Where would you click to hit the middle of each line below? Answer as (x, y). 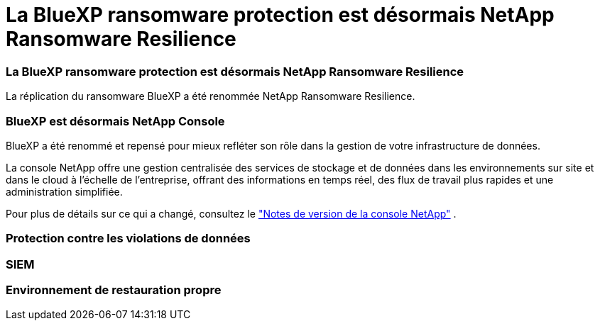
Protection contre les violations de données (128, 238)
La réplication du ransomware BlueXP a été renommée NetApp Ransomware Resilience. (211, 96)
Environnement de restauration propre (114, 290)
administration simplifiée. (64, 191)
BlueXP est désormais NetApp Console (115, 121)
